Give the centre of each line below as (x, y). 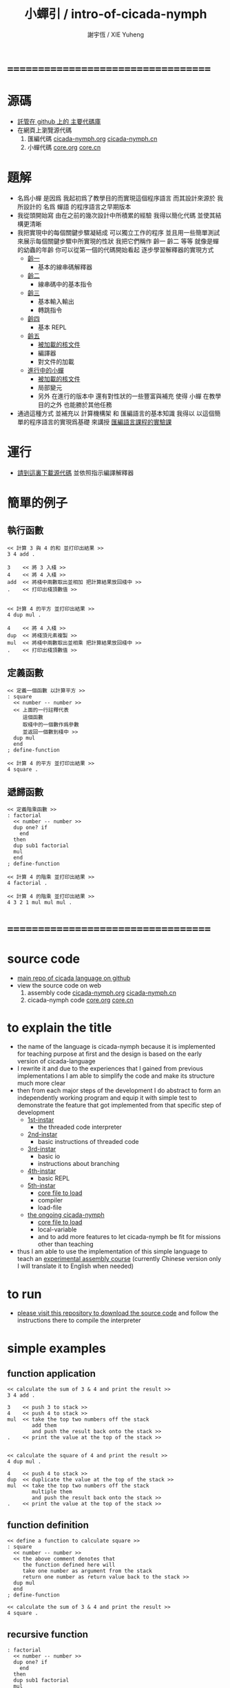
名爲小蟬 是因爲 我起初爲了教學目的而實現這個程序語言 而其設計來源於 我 (120, 198)
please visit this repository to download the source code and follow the (118, 1313)
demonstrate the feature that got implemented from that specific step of (119, 1105)
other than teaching (66, 1244)
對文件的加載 (56, 362)
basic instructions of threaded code (88, 1142)
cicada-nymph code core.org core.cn (81, 1000)
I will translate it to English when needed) (75, 1266)
